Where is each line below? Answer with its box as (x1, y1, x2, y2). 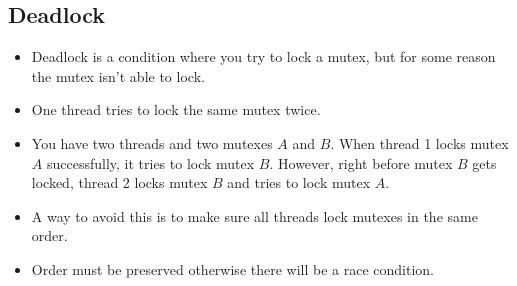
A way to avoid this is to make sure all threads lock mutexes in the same (31, 205, 478, 226)
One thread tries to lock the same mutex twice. (31, 99, 321, 120)
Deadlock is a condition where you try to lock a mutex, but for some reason (31, 46, 496, 67)
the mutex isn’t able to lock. (31, 65, 205, 86)
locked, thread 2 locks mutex (31, 172, 208, 193)
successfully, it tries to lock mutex (46, 152, 255, 173)
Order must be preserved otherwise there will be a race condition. (31, 258, 435, 279)
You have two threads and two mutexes (31, 132, 273, 153)
